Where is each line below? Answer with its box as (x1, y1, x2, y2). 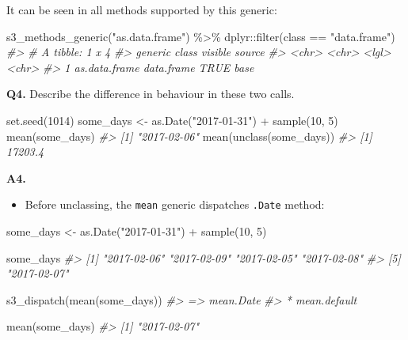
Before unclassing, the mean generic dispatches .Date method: (25, 196, 325, 213)
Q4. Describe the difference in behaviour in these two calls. (6, 85, 295, 102)
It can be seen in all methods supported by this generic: (6, 2, 277, 17)
